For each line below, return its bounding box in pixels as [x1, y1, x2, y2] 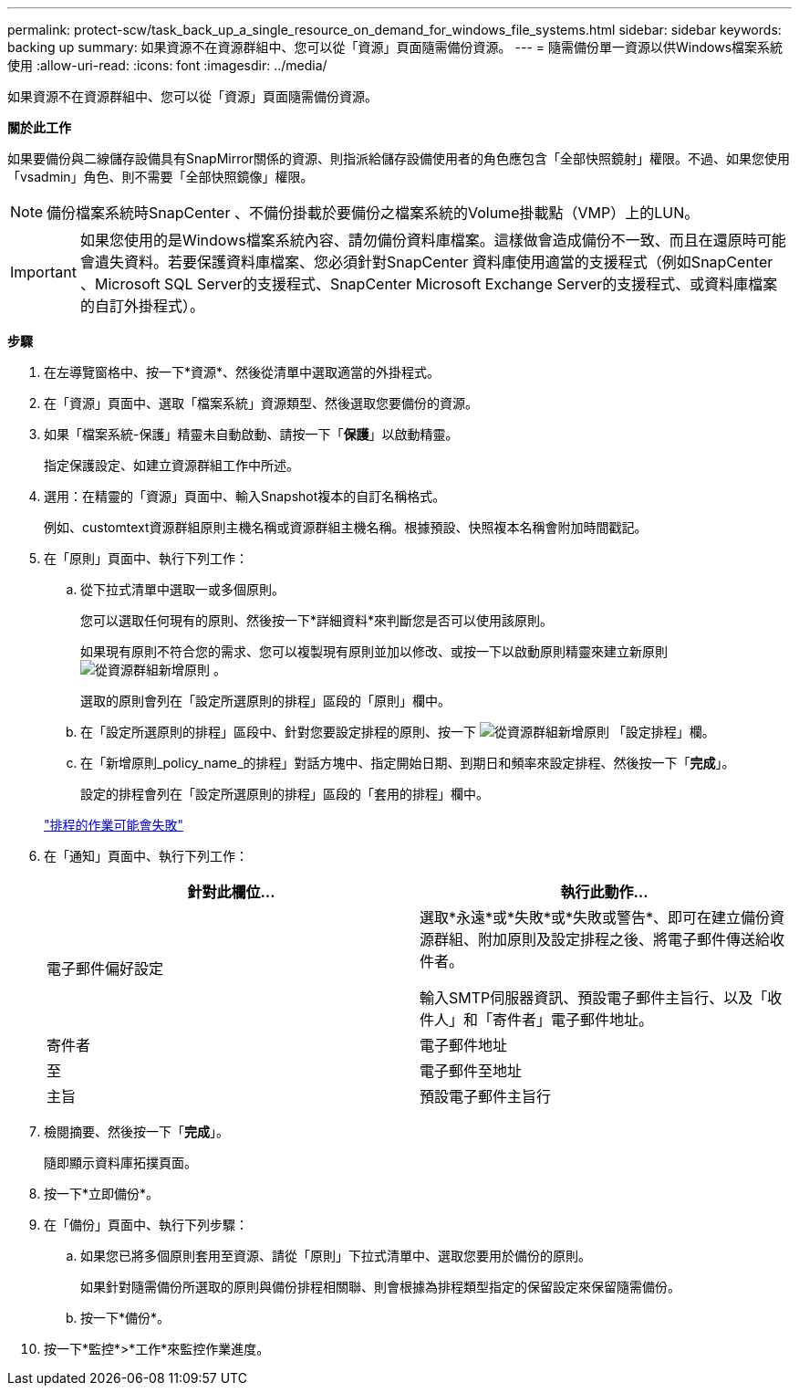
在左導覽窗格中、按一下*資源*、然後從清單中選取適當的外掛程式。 [44, 364, 441, 380]
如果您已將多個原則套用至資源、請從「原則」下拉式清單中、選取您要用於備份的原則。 [80, 1248, 591, 1263]
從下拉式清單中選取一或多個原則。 [80, 581, 285, 597]
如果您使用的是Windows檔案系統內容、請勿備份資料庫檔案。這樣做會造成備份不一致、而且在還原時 [79, 231, 757, 249]
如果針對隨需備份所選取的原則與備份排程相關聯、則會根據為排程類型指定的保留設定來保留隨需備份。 [80, 1279, 680, 1294]
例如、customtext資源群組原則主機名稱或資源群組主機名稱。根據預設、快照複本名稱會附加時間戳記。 [44, 519, 648, 535]
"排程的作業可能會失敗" [44, 817, 184, 833]
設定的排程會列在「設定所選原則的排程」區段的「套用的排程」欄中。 [80, 786, 489, 801]
